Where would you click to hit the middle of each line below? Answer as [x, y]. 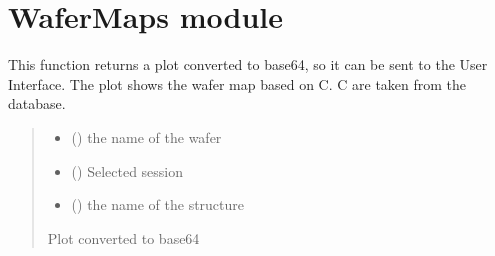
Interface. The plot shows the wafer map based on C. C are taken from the [237, 83]
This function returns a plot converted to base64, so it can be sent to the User [248, 64]
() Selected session [127, 170]
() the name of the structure [158, 204]
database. [37, 103]
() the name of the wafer [146, 136]
